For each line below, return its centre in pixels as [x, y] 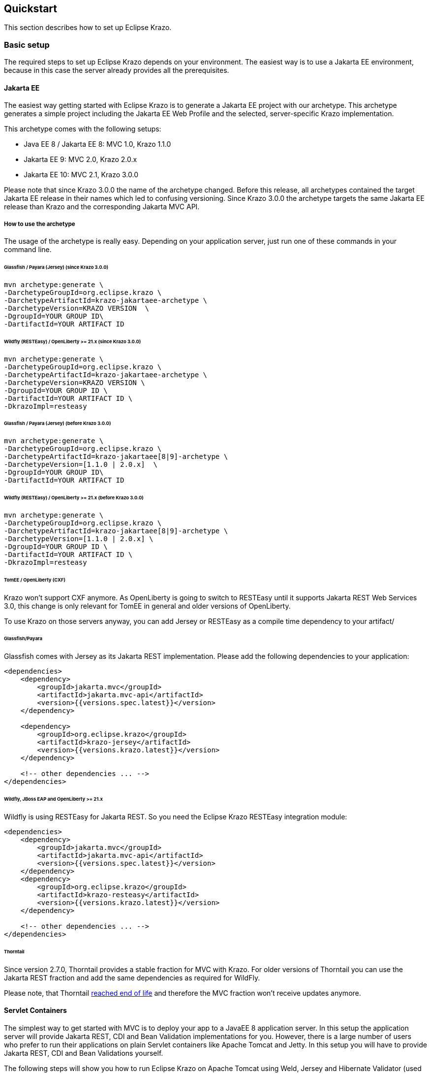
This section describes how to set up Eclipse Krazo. [88, 28]
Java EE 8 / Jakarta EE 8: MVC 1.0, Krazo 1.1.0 [97, 144]
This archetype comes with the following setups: [83, 129]
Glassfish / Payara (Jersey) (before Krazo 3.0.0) [58, 423]
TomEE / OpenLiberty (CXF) [35, 580]
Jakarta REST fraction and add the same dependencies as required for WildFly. [132, 977]
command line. [28, 250]
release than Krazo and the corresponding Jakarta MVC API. [102, 207]
